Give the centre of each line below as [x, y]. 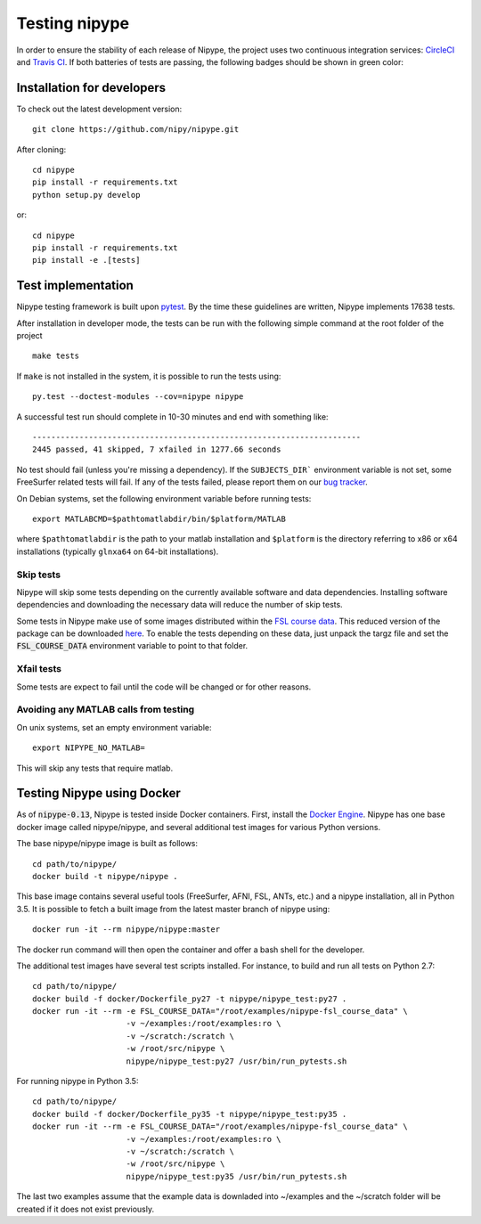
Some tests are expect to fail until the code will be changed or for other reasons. [164, 687]
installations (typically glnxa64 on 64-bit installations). [118, 551]
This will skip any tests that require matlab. [95, 768]
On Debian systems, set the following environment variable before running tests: [164, 498]
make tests [56, 356]
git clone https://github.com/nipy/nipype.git [136, 130]
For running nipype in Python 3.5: [77, 1081]
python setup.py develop [86, 195]
